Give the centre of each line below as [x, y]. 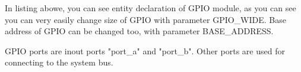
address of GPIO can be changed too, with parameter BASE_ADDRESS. [139, 31]
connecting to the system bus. [59, 62]
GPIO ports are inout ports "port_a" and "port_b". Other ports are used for [145, 50]
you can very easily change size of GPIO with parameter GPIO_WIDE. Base [145, 19]
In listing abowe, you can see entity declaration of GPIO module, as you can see [150, 8]
